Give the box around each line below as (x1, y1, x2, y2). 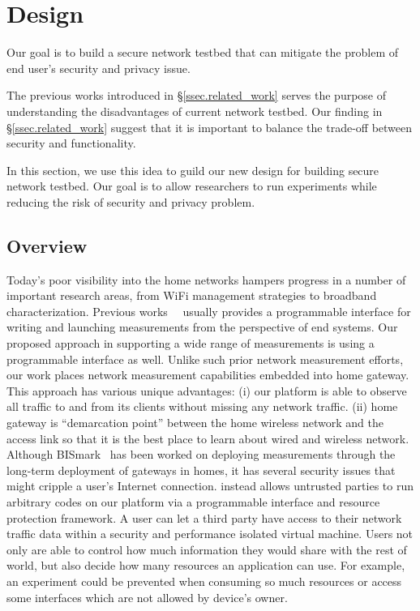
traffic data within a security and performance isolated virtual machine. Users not (6, 525, 414, 542)
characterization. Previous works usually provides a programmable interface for (6, 302, 411, 319)
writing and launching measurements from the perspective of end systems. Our (6, 318, 398, 335)
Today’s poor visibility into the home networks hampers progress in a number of (6, 271, 406, 288)
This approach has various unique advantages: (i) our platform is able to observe (6, 382, 407, 399)
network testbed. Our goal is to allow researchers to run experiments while (6, 177, 377, 194)
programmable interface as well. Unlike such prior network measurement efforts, (6, 350, 404, 367)
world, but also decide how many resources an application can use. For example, (6, 557, 405, 574)
